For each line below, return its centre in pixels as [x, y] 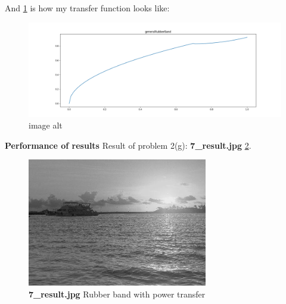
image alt [46, 125]
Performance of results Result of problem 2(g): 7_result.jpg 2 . [128, 145]
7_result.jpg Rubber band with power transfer [117, 294]
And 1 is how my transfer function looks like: [87, 8]
